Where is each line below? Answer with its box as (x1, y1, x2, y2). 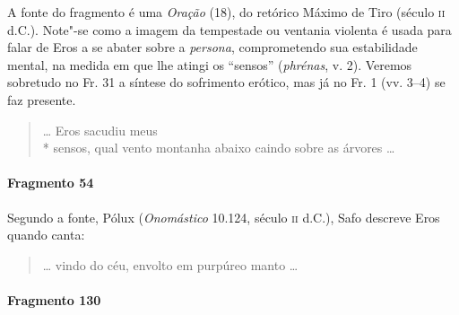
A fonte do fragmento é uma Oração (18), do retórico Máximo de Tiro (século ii (7, 3, 446, 21)
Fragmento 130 (7, 290, 101, 309)
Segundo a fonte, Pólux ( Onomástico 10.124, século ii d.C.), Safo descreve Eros (7, 207, 440, 226)
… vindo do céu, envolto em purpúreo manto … (42, 255, 299, 274)
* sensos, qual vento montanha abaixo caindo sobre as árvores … (42, 138, 395, 157)
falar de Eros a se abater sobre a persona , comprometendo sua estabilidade (7, 38, 418, 57)
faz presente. (7, 90, 76, 109)
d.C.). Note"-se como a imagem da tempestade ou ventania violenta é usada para (7, 20, 452, 39)
